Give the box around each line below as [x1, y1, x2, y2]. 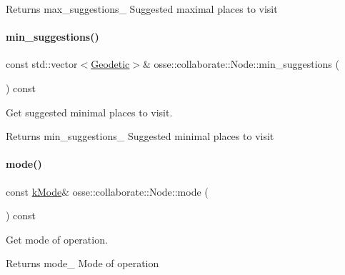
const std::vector [6, 56, 78, 71]
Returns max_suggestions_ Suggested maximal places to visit [6, 1, 278, 16]
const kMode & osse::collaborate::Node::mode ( [6, 184, 209, 199]
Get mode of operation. [6, 231, 108, 246]
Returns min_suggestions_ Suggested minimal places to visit [6, 129, 274, 144]
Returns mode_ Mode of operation [6, 256, 159, 271]
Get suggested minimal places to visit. [6, 104, 173, 119]
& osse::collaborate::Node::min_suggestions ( [143, 56, 339, 71]
